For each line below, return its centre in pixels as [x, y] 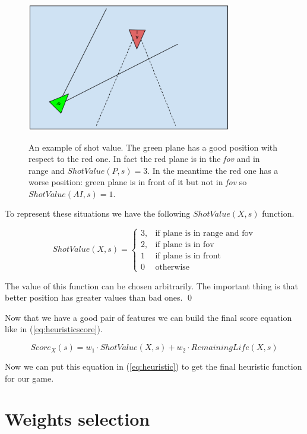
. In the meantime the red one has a [213, 170]
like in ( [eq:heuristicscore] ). [54, 329]
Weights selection [77, 419]
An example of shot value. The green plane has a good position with [153, 147]
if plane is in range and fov [204, 234]
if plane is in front [188, 256]
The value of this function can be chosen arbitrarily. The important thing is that [151, 285]
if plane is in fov [185, 245]
